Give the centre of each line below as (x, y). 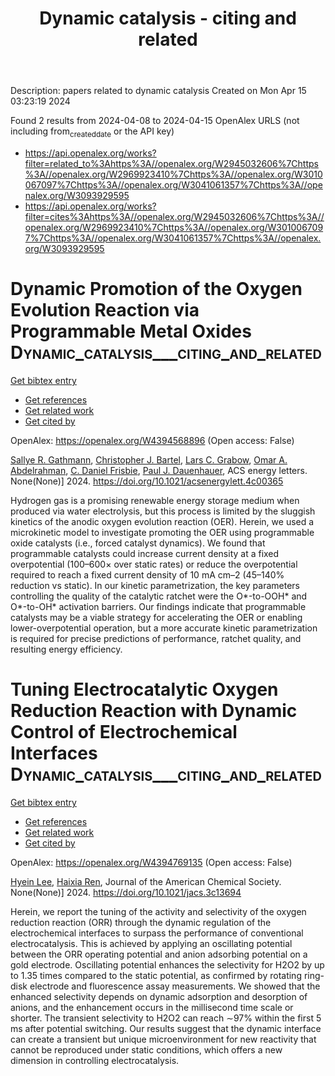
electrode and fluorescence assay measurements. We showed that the (175, 986)
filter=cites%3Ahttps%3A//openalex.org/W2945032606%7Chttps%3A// (174, 216)
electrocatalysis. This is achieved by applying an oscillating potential (151, 943)
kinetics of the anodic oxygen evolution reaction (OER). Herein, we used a (162, 521)
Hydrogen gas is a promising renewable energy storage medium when (155, 500)
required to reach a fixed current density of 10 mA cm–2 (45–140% (147, 574)
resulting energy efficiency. (66, 649)
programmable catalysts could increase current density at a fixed (145, 553)
